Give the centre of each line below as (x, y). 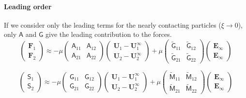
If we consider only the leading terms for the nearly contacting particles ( (113, 24)
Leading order (28, 6)
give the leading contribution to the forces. (108, 34)
